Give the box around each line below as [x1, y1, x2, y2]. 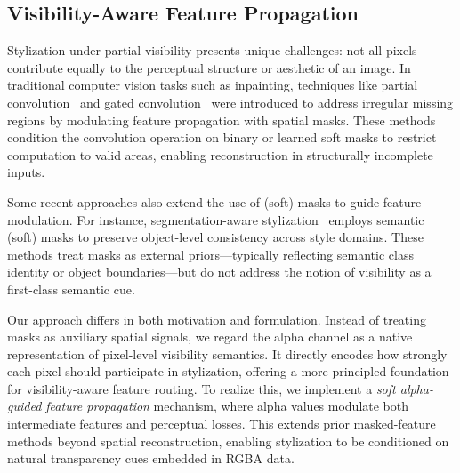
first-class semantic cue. [7, 279, 135, 298]
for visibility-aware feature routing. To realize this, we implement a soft [7, 379, 396, 397]
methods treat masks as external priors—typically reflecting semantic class [7, 245, 414, 263]
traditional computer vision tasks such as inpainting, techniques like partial [7, 76, 418, 94]
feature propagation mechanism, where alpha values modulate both [45, 397, 409, 415]
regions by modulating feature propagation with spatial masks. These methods [7, 110, 436, 129]
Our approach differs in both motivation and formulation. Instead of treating [7, 309, 426, 328]
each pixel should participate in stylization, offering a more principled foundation [7, 362, 449, 381]
